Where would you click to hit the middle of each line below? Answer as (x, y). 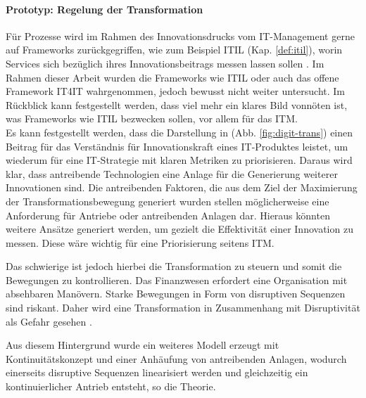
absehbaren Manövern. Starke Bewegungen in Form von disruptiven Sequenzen (176, 294)
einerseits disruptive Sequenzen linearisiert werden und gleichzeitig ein (157, 372)
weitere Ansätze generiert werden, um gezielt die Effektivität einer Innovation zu (179, 229)
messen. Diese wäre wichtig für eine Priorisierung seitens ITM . (140, 242)
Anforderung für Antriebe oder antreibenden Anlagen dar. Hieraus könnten (168, 215)
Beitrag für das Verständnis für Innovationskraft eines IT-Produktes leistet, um (177, 146)
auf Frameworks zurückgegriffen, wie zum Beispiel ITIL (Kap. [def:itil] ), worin (174, 50)
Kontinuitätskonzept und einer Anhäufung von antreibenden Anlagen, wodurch (176, 358)
